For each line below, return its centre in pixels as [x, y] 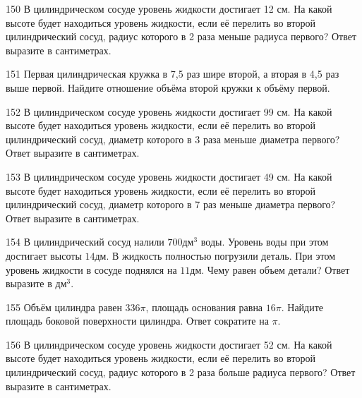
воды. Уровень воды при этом [265, 242]
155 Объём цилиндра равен [64, 307]
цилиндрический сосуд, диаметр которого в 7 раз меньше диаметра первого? [171, 204]
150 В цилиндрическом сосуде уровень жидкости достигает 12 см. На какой [169, 8]
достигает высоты [44, 255]
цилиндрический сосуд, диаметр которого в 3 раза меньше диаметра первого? [173, 139]
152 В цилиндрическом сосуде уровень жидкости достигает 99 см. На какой [169, 111]
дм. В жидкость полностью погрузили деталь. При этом [215, 255]
